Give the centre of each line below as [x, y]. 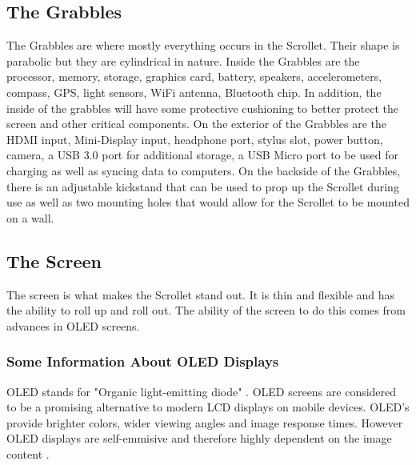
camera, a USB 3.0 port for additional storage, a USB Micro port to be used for [203, 155]
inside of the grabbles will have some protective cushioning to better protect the [203, 108]
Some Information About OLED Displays [143, 361]
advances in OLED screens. [73, 325]
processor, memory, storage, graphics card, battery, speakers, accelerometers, [194, 76]
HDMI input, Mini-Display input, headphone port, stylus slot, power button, [195, 139]
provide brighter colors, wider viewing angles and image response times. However [205, 422]
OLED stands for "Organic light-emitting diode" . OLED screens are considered [202, 391]
